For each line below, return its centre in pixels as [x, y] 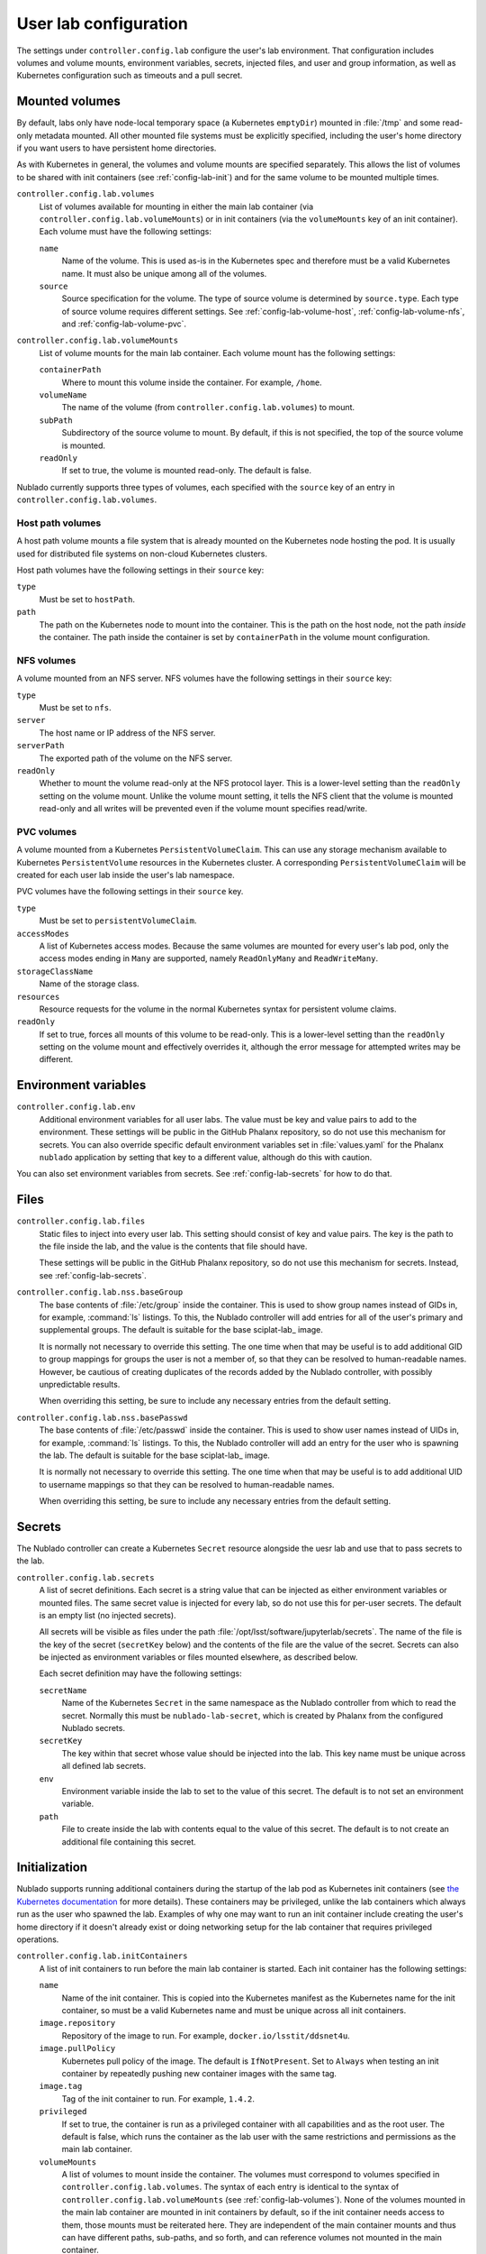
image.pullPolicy [77, 2048]
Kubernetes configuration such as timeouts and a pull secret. [130, 76]
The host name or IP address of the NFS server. [127, 733]
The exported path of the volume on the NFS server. [136, 758]
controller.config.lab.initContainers [102, 1956]
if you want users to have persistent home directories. [117, 148]
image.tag [61, 2086]
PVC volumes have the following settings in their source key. [130, 892]
